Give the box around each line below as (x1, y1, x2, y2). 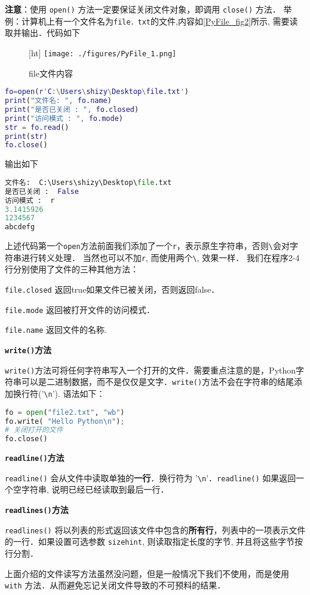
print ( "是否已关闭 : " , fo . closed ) (5, 105, 139, 114)
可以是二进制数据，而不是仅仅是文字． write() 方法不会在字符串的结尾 (21, 375, 294, 388)
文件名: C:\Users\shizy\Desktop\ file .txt (5, 178, 172, 187)
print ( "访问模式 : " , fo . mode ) (5, 114, 123, 123)
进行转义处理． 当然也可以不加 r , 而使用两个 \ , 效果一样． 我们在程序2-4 (21, 251, 300, 263)
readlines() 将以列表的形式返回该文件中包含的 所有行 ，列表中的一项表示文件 (5, 523, 306, 536)
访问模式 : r (5, 196, 55, 205)
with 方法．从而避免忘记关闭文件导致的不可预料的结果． (5, 579, 226, 591)
